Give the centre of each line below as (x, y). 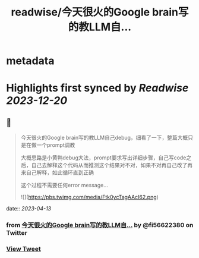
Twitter (17, 233)
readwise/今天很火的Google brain (95, 12)
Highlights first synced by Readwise (97, 88)
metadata (30, 61)
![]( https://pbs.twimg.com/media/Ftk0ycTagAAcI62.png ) (90, 197)
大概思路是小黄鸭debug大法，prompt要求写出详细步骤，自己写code (103, 158)
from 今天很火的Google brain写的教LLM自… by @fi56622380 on (100, 225)
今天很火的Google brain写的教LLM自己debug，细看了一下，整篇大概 (104, 138)
